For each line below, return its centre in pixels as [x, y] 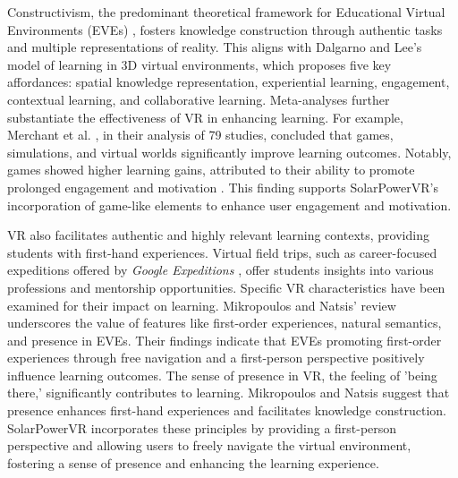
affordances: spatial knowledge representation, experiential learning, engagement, [229, 82]
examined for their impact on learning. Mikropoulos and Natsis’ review [202, 305]
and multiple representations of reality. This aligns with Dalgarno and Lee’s [215, 47]
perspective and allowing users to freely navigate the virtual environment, [209, 445]
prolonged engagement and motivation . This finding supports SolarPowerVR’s [223, 187]
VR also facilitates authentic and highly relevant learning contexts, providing [218, 235]
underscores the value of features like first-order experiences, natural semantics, [225, 323]
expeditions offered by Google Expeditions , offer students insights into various [221, 270]
